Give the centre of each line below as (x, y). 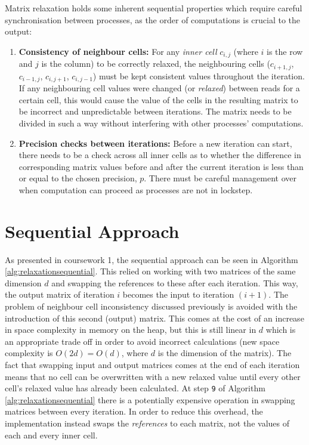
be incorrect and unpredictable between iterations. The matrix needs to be (155, 111)
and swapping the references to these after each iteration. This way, (175, 282)
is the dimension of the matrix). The (225, 353)
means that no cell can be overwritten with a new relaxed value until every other (153, 376)
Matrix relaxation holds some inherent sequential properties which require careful (154, 8)
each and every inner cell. (51, 435)
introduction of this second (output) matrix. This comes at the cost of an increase (154, 318)
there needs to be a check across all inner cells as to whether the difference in (160, 155)
